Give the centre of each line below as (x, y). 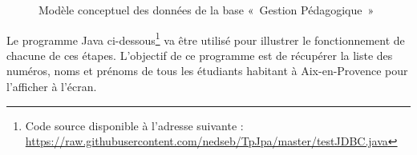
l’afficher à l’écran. (52, 87)
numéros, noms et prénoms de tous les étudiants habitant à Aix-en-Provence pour (207, 71)
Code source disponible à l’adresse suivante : (134, 125)
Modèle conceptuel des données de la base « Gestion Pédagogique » (206, 10)
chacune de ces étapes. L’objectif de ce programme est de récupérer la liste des (200, 55)
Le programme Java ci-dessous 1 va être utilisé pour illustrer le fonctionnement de (206, 38)
